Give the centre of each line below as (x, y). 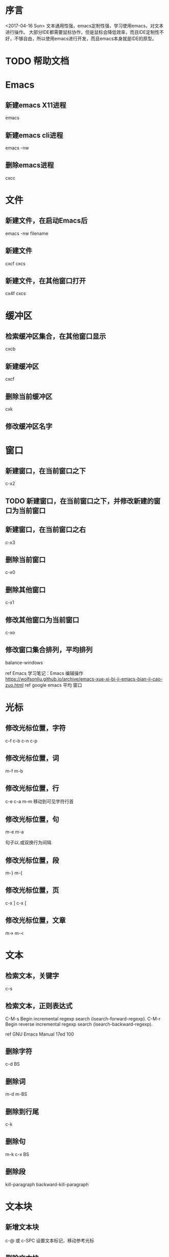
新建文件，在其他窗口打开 (45, 281)
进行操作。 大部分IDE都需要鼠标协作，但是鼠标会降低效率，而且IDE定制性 (82, 32)
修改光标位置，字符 (35, 728)
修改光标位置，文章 (35, 920)
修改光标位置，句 (32, 819)
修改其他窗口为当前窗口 (42, 620)
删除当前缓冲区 (29, 396)
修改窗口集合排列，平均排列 (49, 650)
